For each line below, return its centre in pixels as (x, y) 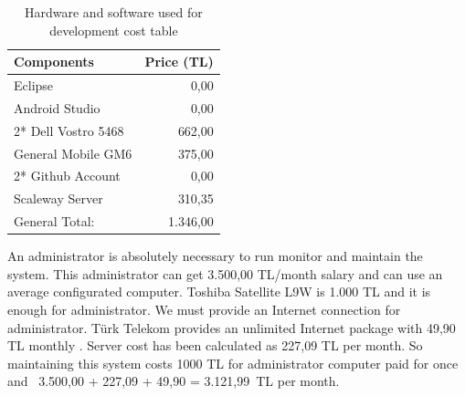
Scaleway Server (58, 198)
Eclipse (34, 85)
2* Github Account (67, 176)
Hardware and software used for (114, 12)
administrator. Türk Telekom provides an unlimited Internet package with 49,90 (232, 327)
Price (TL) (179, 62)
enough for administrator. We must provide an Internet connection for (204, 309)
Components (54, 62)
